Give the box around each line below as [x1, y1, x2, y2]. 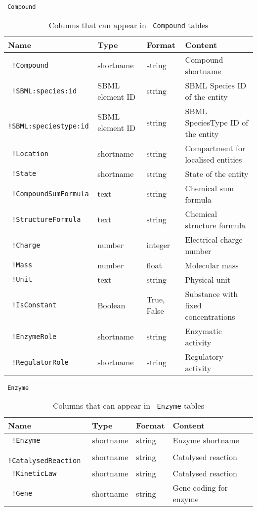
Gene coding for [172, 482, 228, 494]
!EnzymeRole [12, 332, 57, 341]
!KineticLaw [12, 469, 57, 477]
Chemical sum [185, 182, 234, 194]
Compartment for [185, 142, 246, 154]
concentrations [185, 310, 235, 322]
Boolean [97, 299, 126, 311]
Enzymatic [185, 325, 222, 337]
